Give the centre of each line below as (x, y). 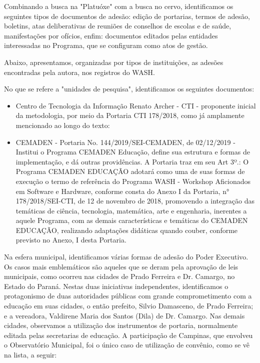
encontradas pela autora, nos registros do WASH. (79, 72)
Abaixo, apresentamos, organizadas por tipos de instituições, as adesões (114, 62)
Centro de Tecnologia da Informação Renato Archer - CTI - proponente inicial (136, 105)
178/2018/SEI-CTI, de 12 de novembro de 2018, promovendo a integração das (135, 201)
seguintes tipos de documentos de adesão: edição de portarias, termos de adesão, (127, 16)
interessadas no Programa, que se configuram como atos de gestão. (106, 45)
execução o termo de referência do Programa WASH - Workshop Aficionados (133, 181)
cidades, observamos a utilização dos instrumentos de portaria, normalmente (121, 325)
